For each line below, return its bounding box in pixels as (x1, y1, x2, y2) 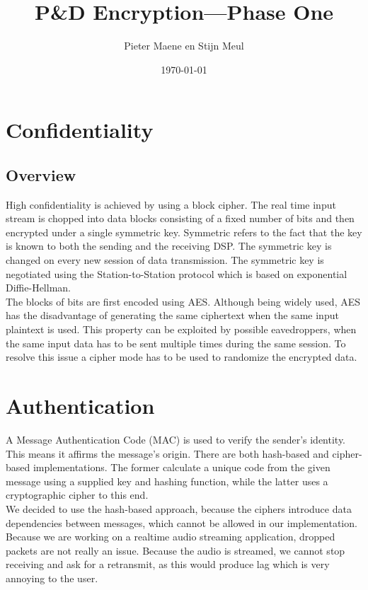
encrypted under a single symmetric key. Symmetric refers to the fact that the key (6, 224, 362, 239)
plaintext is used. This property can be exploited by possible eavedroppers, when (6, 322, 357, 337)
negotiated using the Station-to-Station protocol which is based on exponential (6, 266, 347, 281)
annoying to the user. (6, 570, 98, 585)
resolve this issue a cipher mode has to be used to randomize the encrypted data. (6, 349, 357, 364)
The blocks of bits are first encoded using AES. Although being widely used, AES (6, 294, 361, 308)
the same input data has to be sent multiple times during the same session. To (6, 335, 346, 350)
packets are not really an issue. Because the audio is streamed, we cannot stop (6, 543, 345, 557)
